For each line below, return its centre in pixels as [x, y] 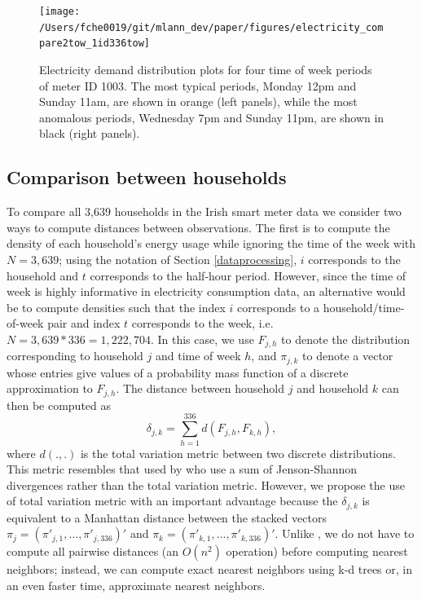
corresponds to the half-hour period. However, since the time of [248, 275]
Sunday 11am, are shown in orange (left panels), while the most [198, 101]
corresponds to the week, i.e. [202, 323]
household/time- [364, 307]
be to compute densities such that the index [116, 307]
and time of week [198, 356]
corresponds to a [279, 307]
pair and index [84, 323]
